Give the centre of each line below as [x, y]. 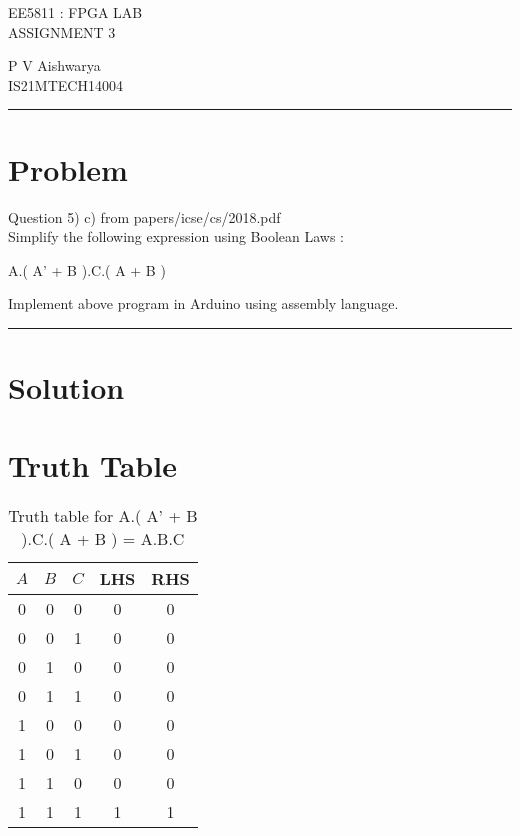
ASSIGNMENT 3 [62, 31]
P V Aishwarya [54, 65]
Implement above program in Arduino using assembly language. [203, 303]
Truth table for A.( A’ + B [103, 516]
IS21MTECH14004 [65, 84]
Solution [66, 387]
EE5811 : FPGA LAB [75, 12]
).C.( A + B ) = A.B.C [103, 539]
